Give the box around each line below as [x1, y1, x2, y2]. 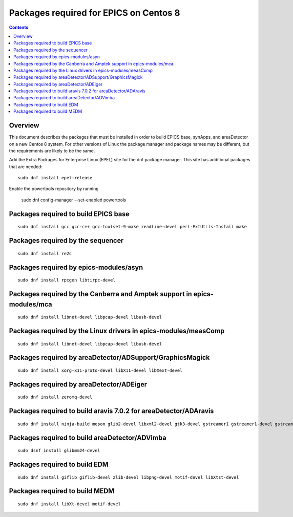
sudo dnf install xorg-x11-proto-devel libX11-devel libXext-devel [18, 367, 183, 373]
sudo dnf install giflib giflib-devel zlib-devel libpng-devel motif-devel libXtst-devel [18, 474, 239, 480]
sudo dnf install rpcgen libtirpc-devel [18, 278, 116, 283]
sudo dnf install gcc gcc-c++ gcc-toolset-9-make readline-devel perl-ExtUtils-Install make [18, 224, 247, 230]
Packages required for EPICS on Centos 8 [9, 7, 180, 18]
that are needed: [9, 164, 42, 170]
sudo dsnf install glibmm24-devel [18, 448, 100, 453]
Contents [9, 24, 29, 30]
